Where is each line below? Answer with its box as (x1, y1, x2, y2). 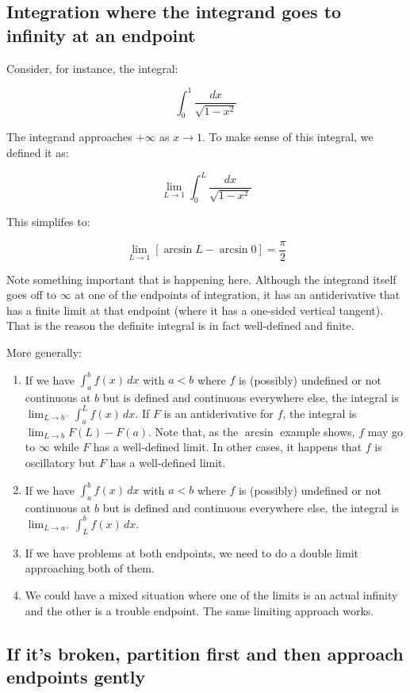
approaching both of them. (25, 560, 155, 576)
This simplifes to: (6, 212, 90, 229)
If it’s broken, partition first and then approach (6, 641, 404, 665)
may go (367, 423, 404, 439)
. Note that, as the (148, 423, 239, 439)
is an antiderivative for (163, 404, 274, 421)
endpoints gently (6, 664, 146, 688)
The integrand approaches (6, 128, 132, 145)
